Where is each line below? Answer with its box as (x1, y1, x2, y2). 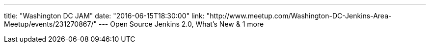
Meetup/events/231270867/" (4, 20, 97, 28)
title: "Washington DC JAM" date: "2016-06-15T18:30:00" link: (4, 12, 205, 20)
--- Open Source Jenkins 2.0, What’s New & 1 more (98, 20, 264, 28)
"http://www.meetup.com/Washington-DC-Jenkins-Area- (206, 12, 392, 20)
